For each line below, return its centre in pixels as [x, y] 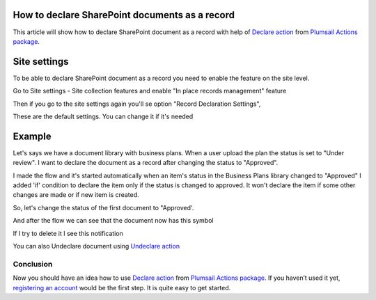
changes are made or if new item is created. [76, 195]
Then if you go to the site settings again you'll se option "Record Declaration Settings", [137, 104]
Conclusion [33, 264]
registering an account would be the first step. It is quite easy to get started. [122, 287]
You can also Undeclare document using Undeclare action [96, 246]
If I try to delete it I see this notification [68, 233]
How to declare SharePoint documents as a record [124, 15]
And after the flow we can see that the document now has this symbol [113, 221]
